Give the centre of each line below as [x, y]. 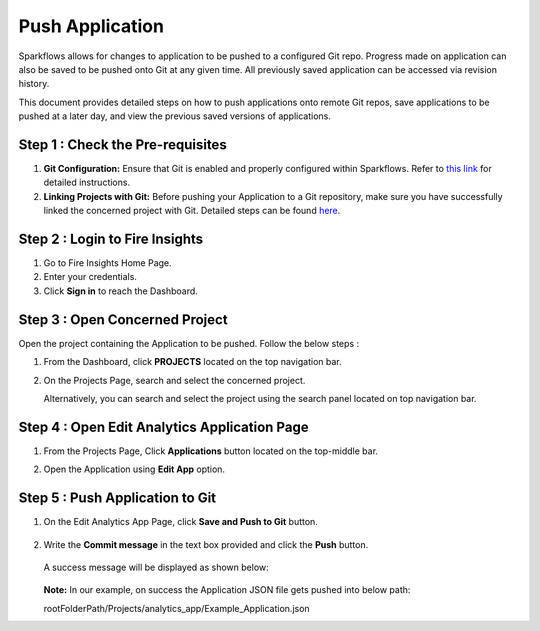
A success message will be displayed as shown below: [156, 567]
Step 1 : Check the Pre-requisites [122, 144]
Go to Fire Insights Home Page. [107, 263]
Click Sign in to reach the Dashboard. [121, 291]
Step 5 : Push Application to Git [117, 498]
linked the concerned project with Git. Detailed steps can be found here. [192, 211]
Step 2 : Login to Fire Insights [111, 239]
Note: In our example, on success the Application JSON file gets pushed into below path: [227, 590]
